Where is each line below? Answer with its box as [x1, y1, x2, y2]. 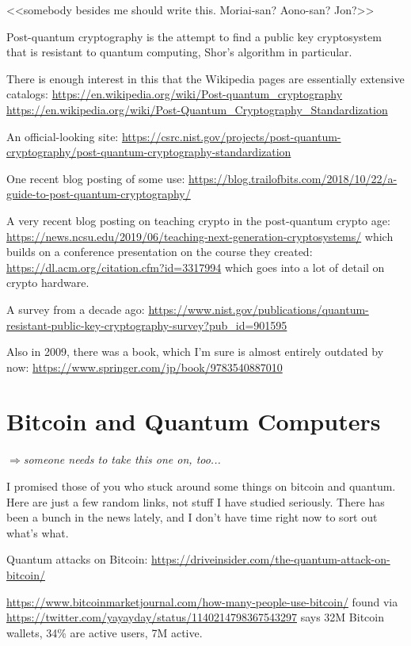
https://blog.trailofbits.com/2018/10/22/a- [188, 170, 398, 186]
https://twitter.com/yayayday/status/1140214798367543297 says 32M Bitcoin [6, 609, 384, 625]
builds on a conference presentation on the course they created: [6, 243, 313, 260]
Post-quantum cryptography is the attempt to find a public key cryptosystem [6, 28, 382, 44]
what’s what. [6, 524, 69, 541]
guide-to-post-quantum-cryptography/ [6, 185, 191, 202]
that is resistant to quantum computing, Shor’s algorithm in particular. [6, 44, 352, 60]
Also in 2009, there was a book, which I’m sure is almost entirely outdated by [6, 343, 384, 360]
